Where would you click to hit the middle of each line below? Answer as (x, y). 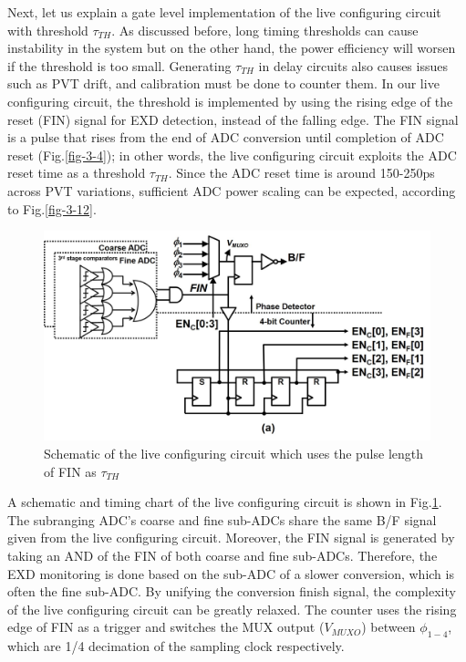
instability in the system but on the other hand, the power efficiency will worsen (232, 48)
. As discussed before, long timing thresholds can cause (265, 30)
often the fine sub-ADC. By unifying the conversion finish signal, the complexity (232, 591)
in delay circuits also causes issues (353, 65)
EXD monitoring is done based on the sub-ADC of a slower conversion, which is (231, 573)
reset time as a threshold (77, 173)
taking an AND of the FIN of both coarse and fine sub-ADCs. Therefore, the (223, 555)
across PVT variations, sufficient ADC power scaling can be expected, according (232, 190)
